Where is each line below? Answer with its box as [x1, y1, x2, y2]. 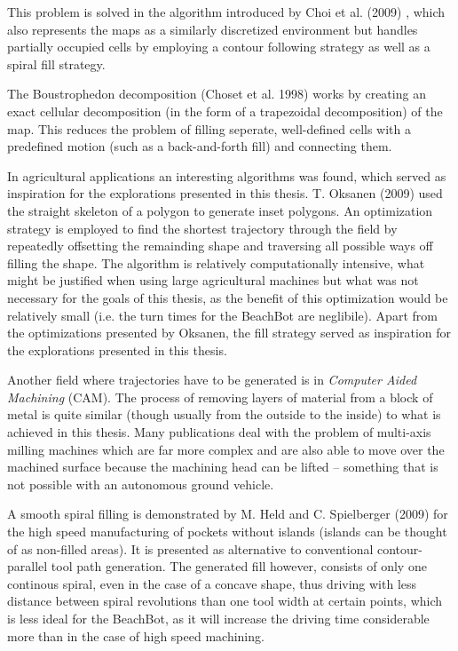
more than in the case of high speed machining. [7, 626, 265, 645]
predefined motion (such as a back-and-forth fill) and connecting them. [7, 137, 392, 155]
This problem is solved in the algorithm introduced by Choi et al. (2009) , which [7, 3, 446, 20]
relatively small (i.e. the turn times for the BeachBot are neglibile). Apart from [7, 306, 438, 324]
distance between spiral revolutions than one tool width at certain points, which [7, 591, 443, 610]
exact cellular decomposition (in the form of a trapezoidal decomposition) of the [7, 101, 443, 120]
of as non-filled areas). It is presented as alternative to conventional [7, 539, 374, 558]
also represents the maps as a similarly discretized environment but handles [7, 20, 418, 38]
